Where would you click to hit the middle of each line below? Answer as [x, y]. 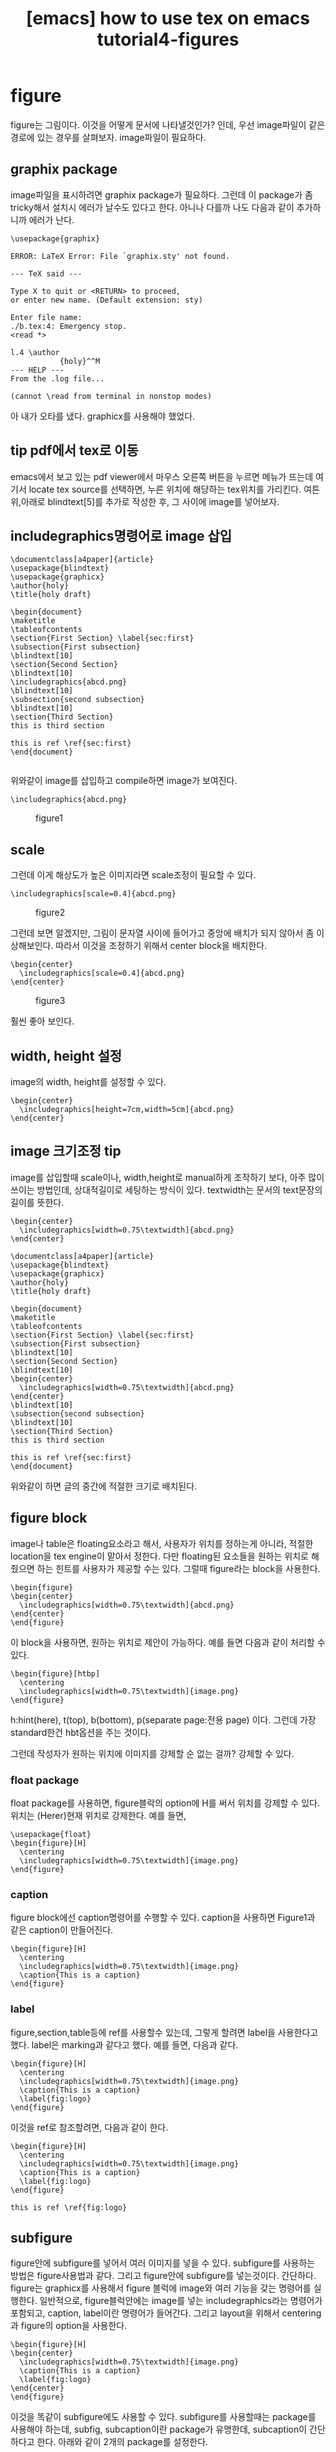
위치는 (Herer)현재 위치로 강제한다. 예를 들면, [98, 1815]
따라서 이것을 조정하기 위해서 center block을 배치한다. [161, 946]
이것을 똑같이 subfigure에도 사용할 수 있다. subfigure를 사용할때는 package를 [163, 2417]
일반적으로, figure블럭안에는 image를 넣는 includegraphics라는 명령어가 [181, 2301]
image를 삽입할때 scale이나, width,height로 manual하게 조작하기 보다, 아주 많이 [167, 1177]
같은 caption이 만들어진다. [62, 1930]
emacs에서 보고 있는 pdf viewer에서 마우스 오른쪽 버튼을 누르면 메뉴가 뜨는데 [162, 476]
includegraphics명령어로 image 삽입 [121, 535]
